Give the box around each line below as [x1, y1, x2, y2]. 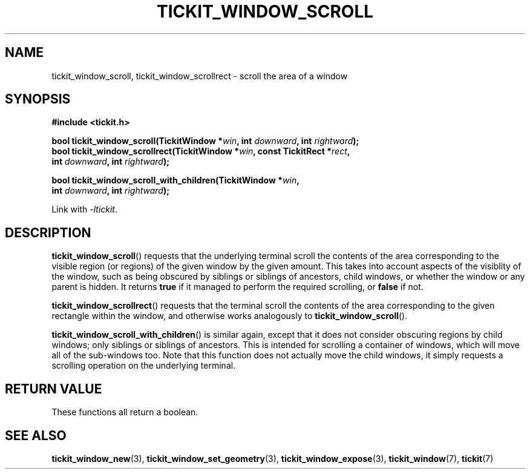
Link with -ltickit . [51, 204, 118, 215]
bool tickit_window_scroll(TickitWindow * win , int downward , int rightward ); [51, 136, 359, 146]
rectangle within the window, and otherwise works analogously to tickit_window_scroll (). [51, 311, 408, 321]
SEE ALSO [5, 427, 67, 443]
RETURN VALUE [5, 381, 102, 397]
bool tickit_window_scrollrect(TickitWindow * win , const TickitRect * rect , [51, 146, 350, 157]
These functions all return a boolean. [51, 407, 198, 418]
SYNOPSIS [5, 91, 71, 107]
